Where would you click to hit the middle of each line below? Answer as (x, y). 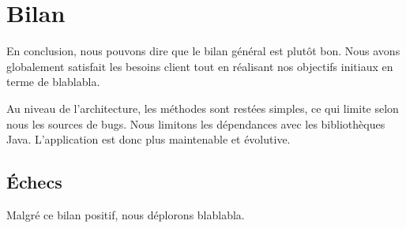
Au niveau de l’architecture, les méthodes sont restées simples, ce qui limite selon (203, 108)
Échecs (34, 182)
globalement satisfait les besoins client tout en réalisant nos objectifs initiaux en (200, 66)
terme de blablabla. (53, 82)
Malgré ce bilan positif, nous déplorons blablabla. (126, 214)
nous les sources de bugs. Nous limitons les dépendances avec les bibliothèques (196, 123)
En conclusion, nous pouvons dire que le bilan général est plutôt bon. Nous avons (203, 51)
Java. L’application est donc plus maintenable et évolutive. (148, 139)
